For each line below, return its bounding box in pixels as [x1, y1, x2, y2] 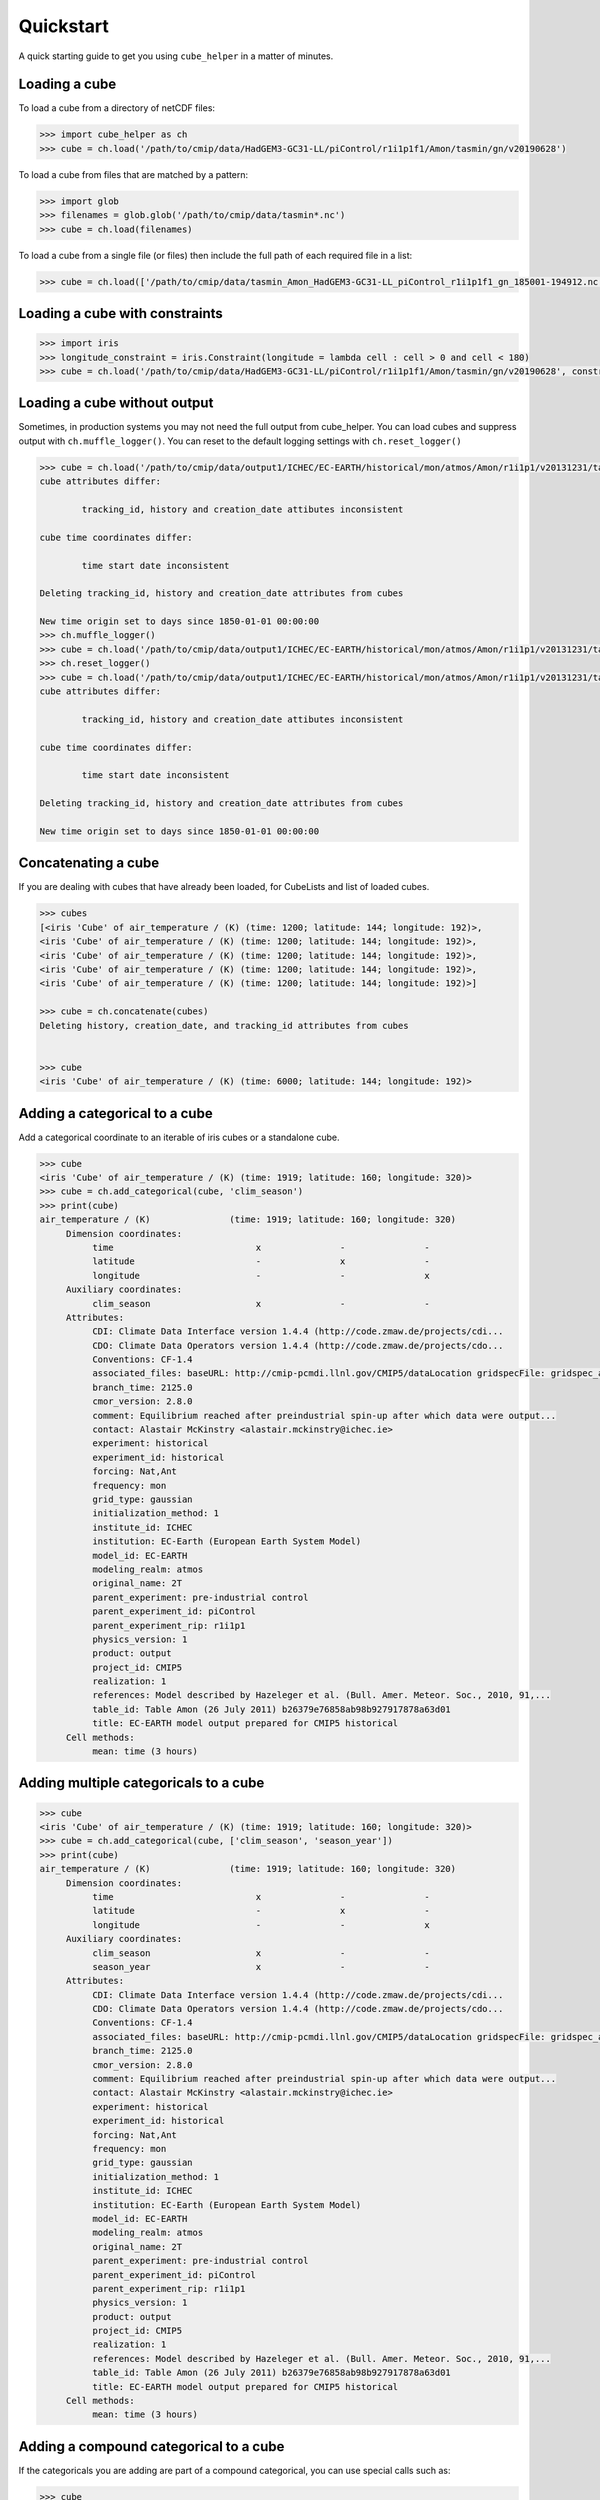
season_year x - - [91, 1961, 430, 1972]
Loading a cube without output [18, 395, 214, 412]
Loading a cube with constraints [18, 305, 224, 322]
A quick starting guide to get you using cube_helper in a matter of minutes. [18, 50, 334, 62]
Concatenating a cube [18, 855, 160, 872]
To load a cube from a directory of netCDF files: [18, 102, 215, 114]
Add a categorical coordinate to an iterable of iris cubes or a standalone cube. [18, 1131, 340, 1143]
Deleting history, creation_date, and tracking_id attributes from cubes [39, 1020, 409, 1031]
